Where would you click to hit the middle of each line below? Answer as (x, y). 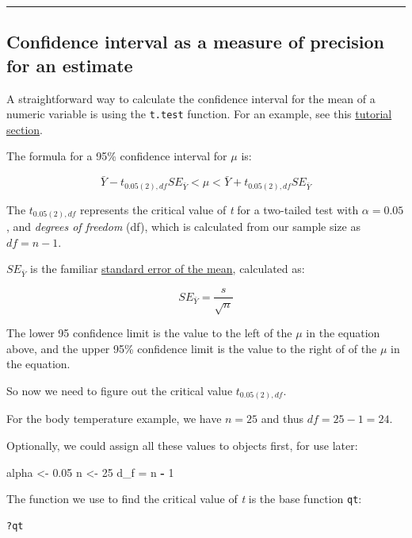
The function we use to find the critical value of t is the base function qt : (184, 499)
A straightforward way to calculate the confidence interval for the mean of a (191, 98)
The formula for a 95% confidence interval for (117, 156)
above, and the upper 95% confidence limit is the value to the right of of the (192, 348)
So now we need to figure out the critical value (120, 390)
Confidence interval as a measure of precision (195, 42)
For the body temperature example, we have (114, 419)
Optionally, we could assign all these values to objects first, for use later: (182, 445)
